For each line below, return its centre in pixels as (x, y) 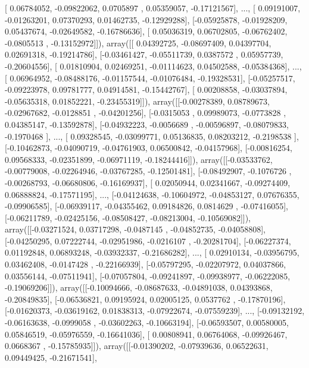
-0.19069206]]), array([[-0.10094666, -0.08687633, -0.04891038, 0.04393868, (139, 287)
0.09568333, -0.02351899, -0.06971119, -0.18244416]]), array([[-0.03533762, (139, 159)
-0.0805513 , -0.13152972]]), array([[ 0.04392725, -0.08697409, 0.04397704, (138, 43)
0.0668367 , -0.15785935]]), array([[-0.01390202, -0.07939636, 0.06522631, (137, 346)
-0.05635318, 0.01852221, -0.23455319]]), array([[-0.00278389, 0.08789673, (137, 101)
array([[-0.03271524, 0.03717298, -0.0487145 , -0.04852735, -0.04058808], (135, 229)
